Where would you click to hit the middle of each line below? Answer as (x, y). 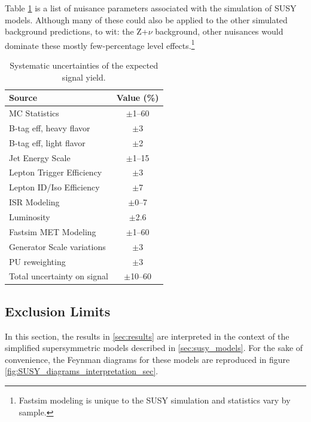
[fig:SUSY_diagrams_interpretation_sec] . (82, 371)
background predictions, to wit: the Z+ (77, 31)
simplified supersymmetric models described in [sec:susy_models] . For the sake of (154, 348)
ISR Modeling (34, 202)
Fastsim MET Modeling (53, 231)
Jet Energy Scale (40, 157)
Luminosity (30, 216)
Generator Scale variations (57, 246)
